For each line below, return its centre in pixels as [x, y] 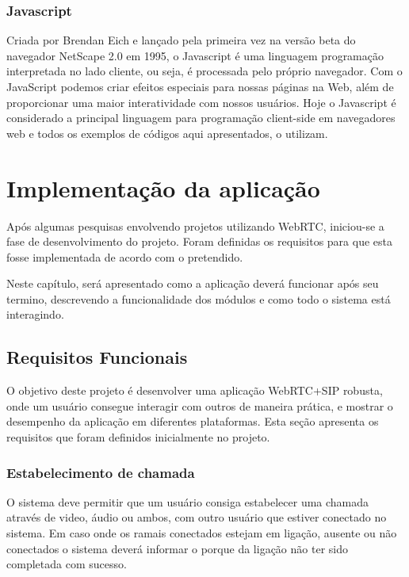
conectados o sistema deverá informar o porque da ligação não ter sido [177, 548]
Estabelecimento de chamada [101, 472]
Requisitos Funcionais [97, 357]
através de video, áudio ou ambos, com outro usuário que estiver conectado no [197, 517]
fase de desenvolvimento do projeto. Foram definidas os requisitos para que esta [199, 241]
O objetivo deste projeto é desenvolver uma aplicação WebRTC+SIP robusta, [195, 390]
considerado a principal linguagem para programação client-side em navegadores [201, 118]
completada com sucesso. [67, 564]
